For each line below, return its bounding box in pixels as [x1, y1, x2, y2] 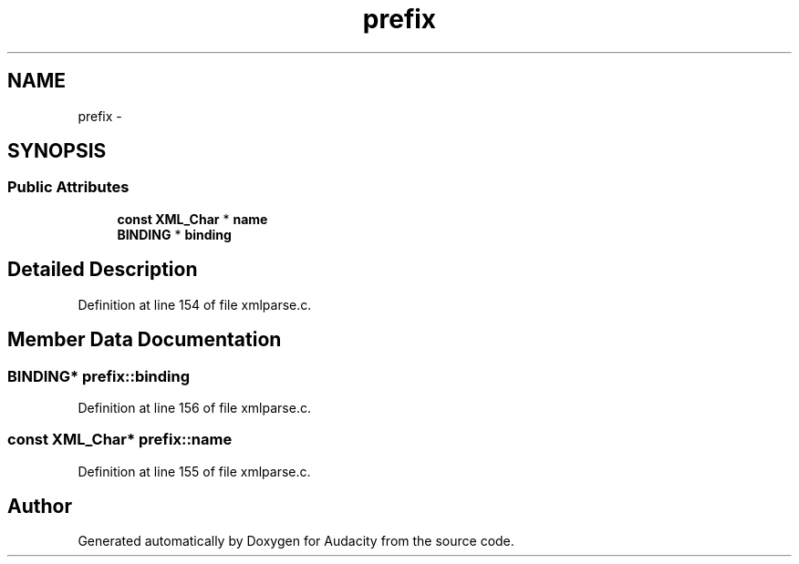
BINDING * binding [117, 226, 232, 242]
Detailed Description [7, 258, 198, 282]
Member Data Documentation [7, 328, 282, 352]
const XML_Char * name [117, 210, 268, 227]
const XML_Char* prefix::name [7, 430, 233, 449]
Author [7, 495, 72, 518]
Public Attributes [7, 178, 130, 197]
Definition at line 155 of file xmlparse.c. [78, 463, 311, 479]
